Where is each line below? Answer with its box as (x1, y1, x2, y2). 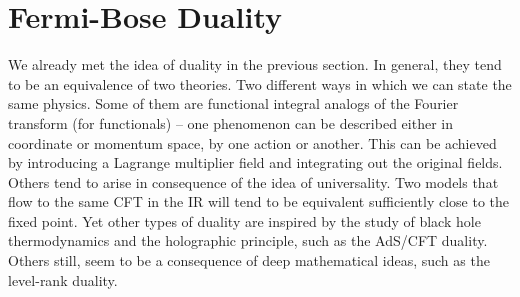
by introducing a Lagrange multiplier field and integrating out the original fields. (8, 152, 503, 173)
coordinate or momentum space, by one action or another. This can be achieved (8, 132, 497, 153)
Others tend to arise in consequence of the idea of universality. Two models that (8, 171, 499, 192)
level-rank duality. (8, 269, 118, 290)
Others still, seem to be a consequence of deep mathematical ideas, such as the (8, 250, 490, 271)
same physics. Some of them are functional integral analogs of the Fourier (8, 93, 459, 114)
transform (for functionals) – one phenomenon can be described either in (8, 112, 453, 133)
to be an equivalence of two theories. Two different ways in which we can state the (8, 73, 512, 94)
